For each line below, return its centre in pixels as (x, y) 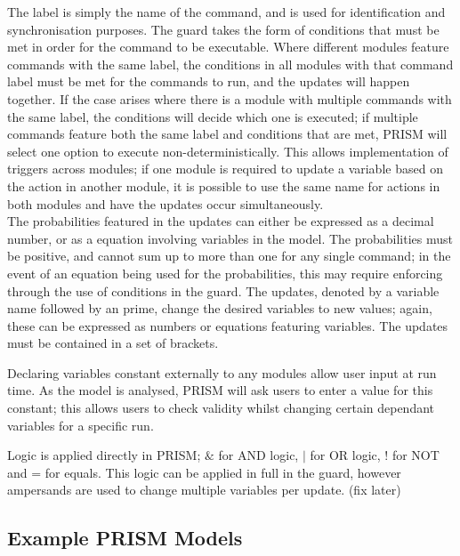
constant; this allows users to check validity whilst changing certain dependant (221, 408)
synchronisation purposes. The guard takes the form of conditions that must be (223, 29)
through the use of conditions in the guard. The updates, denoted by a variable (223, 290)
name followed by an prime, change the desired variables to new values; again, (220, 308)
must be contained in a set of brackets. (113, 343)
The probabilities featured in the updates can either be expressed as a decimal (221, 221)
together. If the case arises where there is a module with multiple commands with (230, 98)
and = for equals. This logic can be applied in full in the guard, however (204, 472)
